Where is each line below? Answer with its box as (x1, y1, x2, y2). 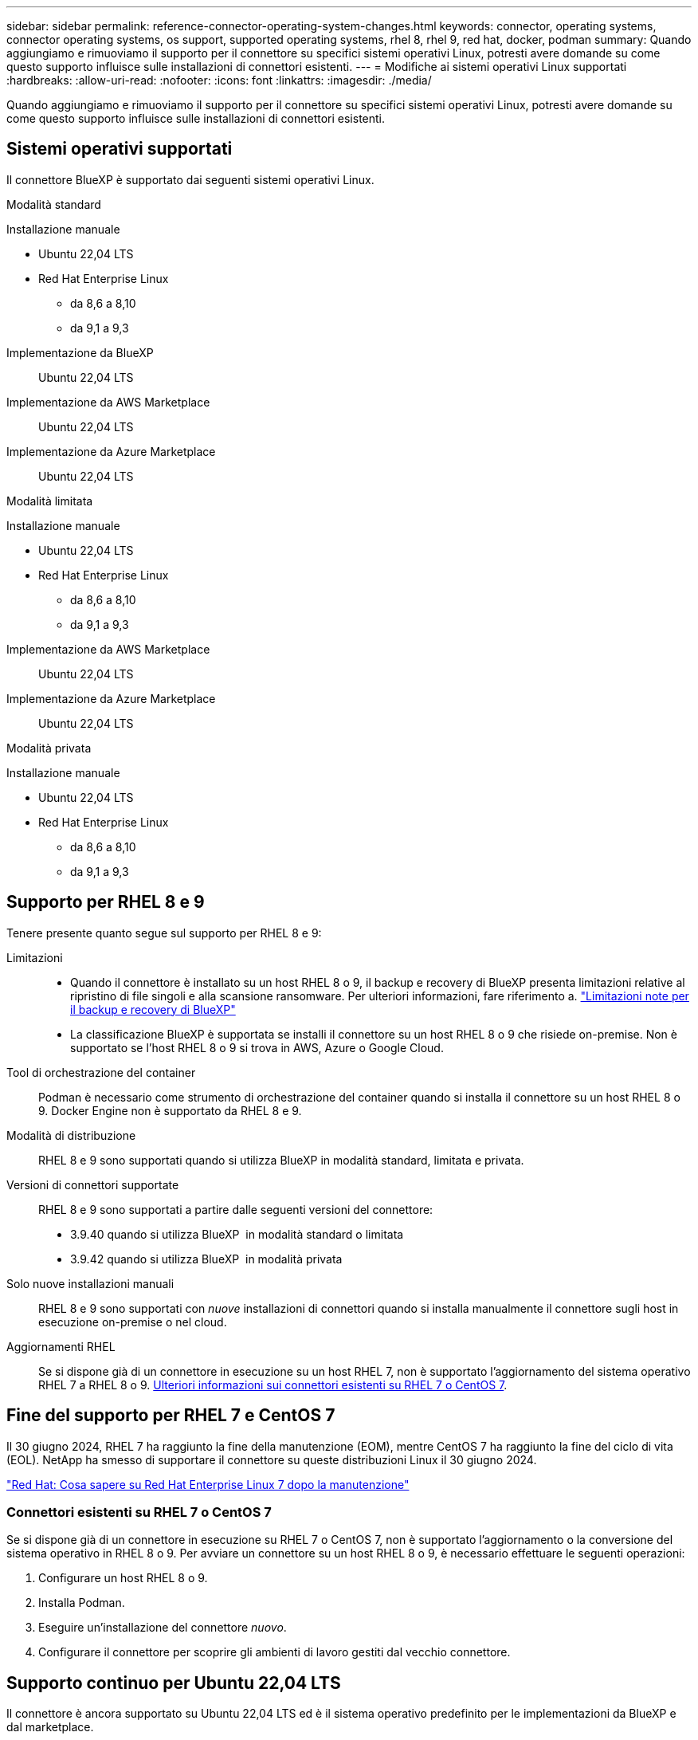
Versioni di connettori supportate (6, 1177, 179, 1192)
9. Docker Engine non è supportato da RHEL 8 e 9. (38, 1103, 302, 1117)
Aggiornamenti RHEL (6, 1339, 116, 1353)
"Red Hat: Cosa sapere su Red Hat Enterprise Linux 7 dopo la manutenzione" (6, 1477, 410, 1491)
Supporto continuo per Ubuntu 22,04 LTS (6, 1672, 341, 1693)
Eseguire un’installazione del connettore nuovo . (38, 1620, 287, 1635)
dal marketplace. (6, 1720, 94, 1734)
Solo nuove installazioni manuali (6, 1276, 174, 1290)
